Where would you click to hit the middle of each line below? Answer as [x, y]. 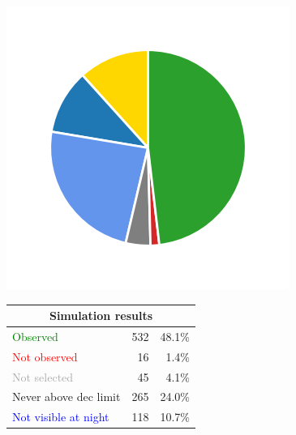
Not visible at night [61, 417]
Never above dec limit [66, 397]
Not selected [43, 376]
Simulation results [101, 316]
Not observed [45, 356]
